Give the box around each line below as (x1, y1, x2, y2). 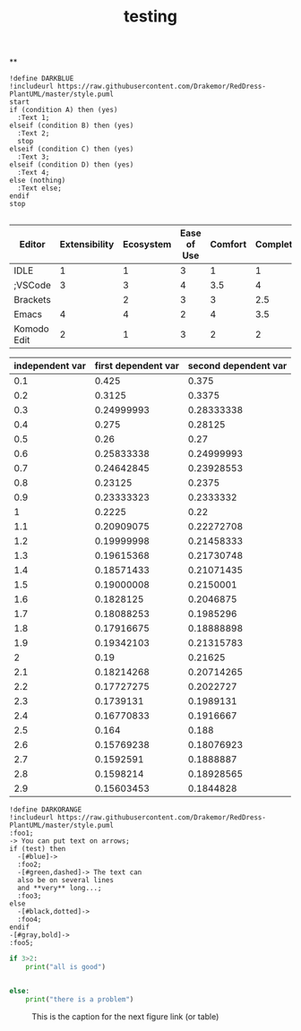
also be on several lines (17, 876, 115, 885)
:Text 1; (17, 114, 50, 123)
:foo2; (17, 860, 42, 870)
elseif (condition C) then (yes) (9, 145, 134, 154)
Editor (19, 238, 47, 251)
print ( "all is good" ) (25, 963, 106, 972)
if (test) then (9, 845, 66, 854)
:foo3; (17, 891, 42, 901)
